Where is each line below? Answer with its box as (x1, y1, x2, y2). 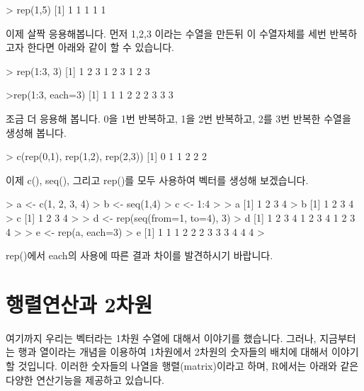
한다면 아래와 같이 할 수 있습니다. (27, 40, 174, 55)
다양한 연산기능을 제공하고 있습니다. (6, 372, 164, 387)
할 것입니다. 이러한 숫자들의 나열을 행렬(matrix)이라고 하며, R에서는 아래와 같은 (6, 358, 359, 373)
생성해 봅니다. (6, 125, 67, 140)
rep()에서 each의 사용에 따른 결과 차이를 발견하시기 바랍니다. (6, 248, 273, 263)
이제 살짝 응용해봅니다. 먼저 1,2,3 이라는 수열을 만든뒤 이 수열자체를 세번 (6, 25, 326, 40)
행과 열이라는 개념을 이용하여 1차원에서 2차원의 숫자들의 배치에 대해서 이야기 (18, 344, 359, 359)
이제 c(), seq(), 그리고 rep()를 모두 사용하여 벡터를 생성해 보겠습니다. (6, 172, 309, 187)
